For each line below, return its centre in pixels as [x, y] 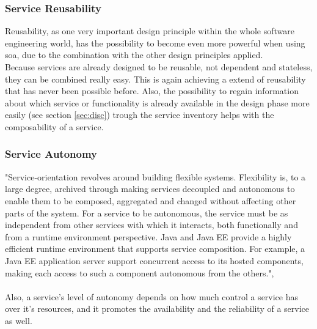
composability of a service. [54, 126]
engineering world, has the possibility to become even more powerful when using [155, 43]
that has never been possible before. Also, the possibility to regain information [152, 91]
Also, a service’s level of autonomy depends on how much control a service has [152, 296]
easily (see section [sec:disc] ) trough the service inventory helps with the [140, 115]
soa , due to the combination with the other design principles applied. [134, 55]
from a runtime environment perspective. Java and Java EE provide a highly [148, 236]
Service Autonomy [51, 154]
